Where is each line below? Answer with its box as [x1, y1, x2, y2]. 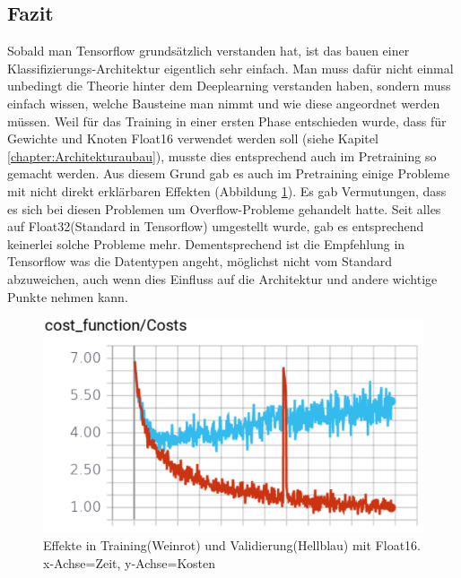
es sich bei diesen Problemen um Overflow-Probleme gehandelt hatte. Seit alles [7, 199, 441, 218]
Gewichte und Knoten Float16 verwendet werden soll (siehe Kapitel [7, 129, 378, 148]
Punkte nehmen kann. [7, 287, 128, 306]
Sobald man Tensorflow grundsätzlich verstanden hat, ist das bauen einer [7, 41, 410, 60]
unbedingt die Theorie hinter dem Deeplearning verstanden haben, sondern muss [7, 76, 451, 95]
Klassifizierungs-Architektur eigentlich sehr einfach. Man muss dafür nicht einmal [7, 58, 454, 77]
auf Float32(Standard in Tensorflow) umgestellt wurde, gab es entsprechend [7, 217, 424, 236]
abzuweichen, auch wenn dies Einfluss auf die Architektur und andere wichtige [7, 269, 438, 288]
